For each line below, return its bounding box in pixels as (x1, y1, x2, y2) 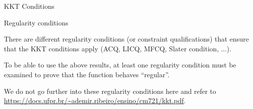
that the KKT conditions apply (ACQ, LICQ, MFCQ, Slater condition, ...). (4, 43, 231, 53)
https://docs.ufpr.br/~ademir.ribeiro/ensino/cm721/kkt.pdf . (4, 95, 186, 106)
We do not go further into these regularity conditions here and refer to (4, 86, 216, 96)
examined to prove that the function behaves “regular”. (4, 69, 169, 79)
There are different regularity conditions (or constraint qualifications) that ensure (4, 34, 249, 44)
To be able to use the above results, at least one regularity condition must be (4, 60, 236, 70)
